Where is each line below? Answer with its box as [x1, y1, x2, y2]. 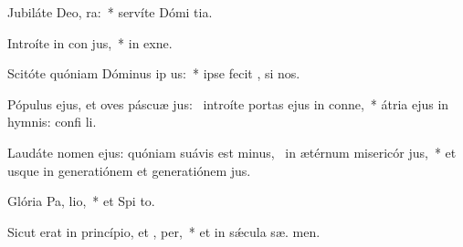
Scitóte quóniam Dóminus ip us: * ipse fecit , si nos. [7, 64, 300, 83]
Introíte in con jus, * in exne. [7, 33, 173, 52]
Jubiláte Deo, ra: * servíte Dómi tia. [7, 3, 213, 21]
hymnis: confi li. [7, 112, 97, 131]
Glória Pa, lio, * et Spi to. [7, 191, 155, 211]
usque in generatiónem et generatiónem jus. [7, 160, 251, 180]
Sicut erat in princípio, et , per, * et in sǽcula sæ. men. [7, 221, 321, 241]
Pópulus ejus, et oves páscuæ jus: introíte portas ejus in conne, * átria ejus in [7, 94, 449, 113]
